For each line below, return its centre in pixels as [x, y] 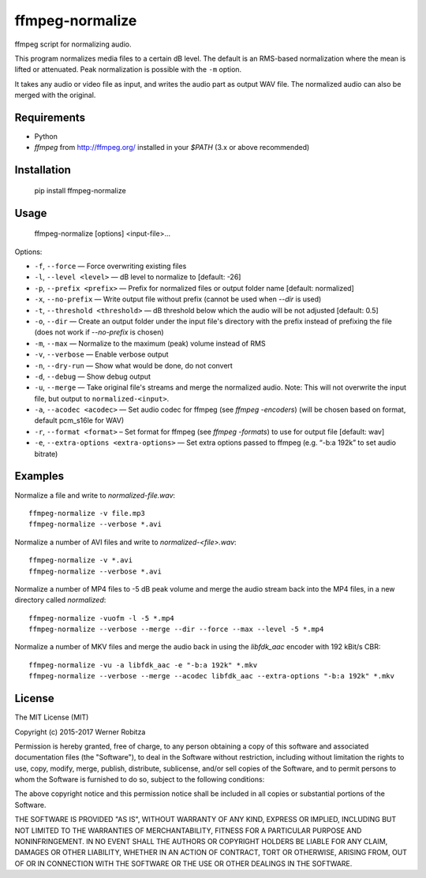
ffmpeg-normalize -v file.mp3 [87, 513]
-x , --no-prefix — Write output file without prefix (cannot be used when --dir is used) [178, 299]
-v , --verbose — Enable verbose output [101, 354]
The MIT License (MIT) [52, 717]
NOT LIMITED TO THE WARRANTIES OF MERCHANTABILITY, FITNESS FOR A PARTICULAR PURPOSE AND [188, 830]
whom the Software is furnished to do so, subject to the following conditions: [140, 779]
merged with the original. [55, 95]
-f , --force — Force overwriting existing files [110, 266]
